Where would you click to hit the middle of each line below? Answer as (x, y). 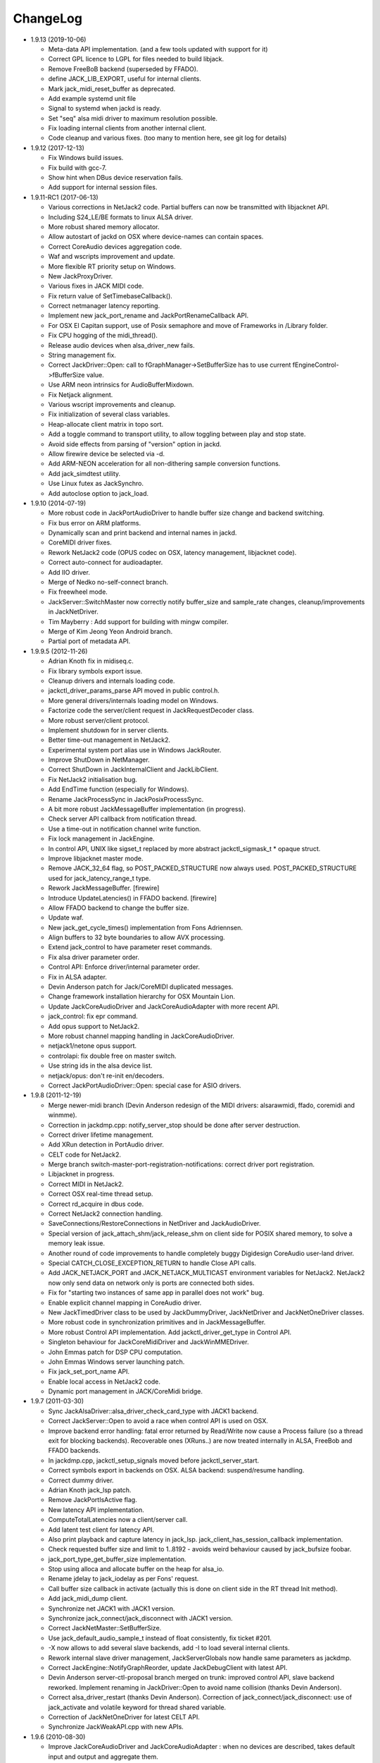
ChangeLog (47, 18)
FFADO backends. (75, 1451)
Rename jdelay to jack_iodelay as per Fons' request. (123, 1579)
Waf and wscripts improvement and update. (112, 257)
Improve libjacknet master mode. (96, 858)
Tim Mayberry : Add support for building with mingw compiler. (138, 621)
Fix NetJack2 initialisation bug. (93, 779)
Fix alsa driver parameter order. (94, 957)
